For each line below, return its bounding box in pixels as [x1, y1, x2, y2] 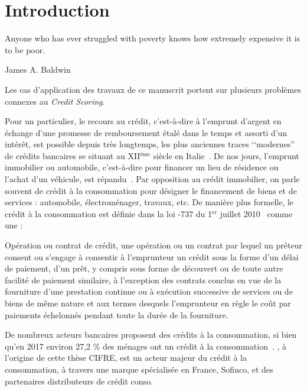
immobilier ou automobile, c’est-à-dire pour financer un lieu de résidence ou [5, 161, 279, 173]
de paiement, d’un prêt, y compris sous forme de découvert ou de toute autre [5, 262, 283, 274]
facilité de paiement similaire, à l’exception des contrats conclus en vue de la [5, 273, 282, 286]
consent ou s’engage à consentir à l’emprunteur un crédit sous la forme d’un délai [5, 250, 299, 263]
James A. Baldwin [5, 63, 71, 76]
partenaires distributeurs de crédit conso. [5, 374, 153, 387]
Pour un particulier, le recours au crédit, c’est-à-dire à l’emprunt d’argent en [5, 115, 282, 127]
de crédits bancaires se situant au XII [5, 149, 141, 161]
